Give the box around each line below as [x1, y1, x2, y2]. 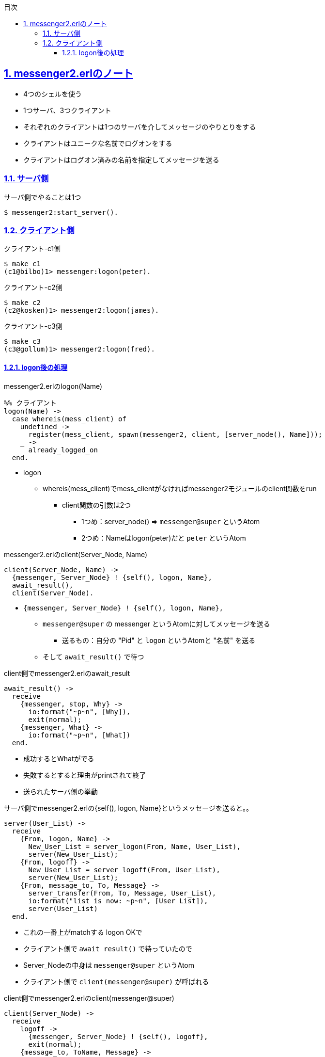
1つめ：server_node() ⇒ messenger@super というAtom [81, 517, 260, 526]
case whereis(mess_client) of [12, 415, 126, 423]
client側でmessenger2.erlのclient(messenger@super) [4, 993, 174, 1002]
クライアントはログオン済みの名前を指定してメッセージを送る [23, 155, 219, 164]
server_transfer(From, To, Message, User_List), [28, 889, 217, 897]
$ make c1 [4, 260, 41, 268]
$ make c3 [4, 337, 41, 346]
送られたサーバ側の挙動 [23, 787, 98, 796]
